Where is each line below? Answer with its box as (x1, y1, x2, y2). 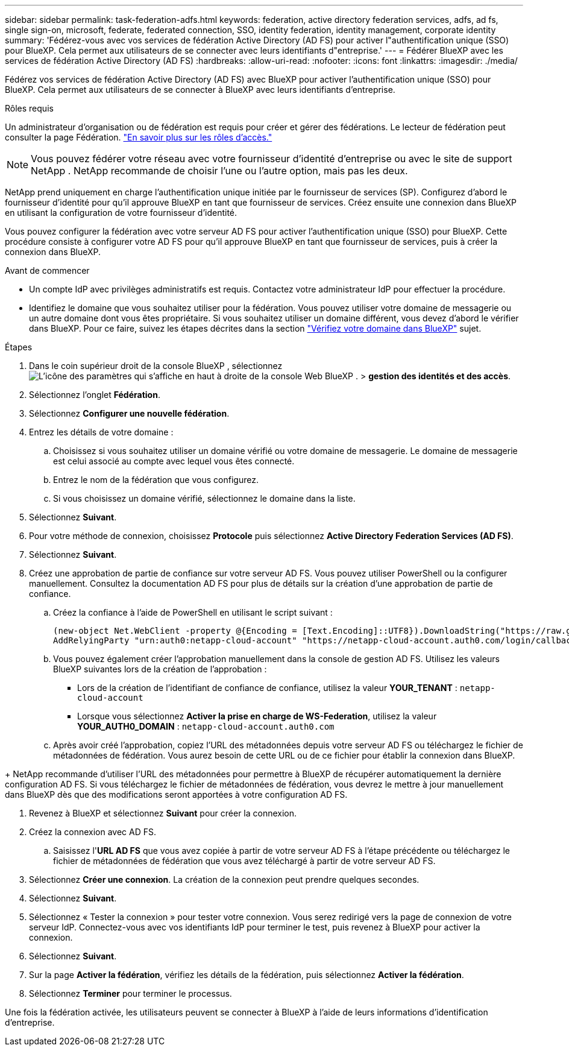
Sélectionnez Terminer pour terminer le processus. (29, 988, 232, 999)
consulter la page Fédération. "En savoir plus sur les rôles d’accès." (5, 132, 272, 142)
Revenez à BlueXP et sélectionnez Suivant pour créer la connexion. (29, 808, 297, 818)
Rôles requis (5, 103, 54, 113)
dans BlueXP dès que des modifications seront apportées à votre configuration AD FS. (5, 789, 348, 800)
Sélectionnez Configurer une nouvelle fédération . (29, 408, 230, 418)
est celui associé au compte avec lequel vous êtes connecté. (53, 456, 295, 466)
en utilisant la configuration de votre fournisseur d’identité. (5, 207, 237, 218)
